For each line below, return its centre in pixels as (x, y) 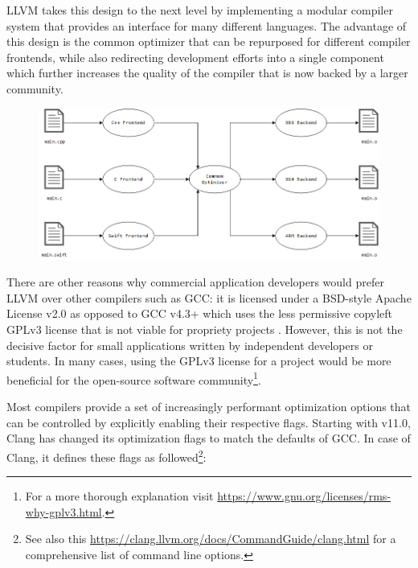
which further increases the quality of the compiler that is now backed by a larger (207, 73)
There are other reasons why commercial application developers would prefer (195, 282)
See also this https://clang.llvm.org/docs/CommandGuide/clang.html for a (211, 539)
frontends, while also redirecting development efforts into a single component (195, 57)
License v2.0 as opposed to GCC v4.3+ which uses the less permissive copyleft (200, 313)
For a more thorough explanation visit (119, 496)
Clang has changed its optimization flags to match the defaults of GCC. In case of (209, 438)
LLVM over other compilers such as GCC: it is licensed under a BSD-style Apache (209, 297)
